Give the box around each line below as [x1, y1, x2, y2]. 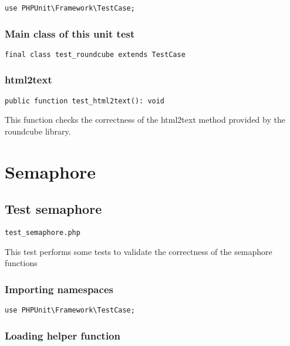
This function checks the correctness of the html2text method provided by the [5, 113, 285, 126]
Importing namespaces [5, 281, 113, 296]
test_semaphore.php [5, 229, 80, 237]
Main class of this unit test [5, 26, 135, 41]
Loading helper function [5, 328, 120, 342]
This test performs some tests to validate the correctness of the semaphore [5, 245, 272, 257]
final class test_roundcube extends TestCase [5, 50, 186, 59]
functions [5, 257, 38, 269]
